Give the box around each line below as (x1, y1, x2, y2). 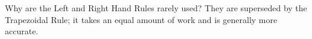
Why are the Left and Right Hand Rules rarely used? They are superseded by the (5, 2, 307, 14)
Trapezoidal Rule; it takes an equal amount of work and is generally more (5, 13, 278, 25)
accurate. (5, 25, 39, 37)
